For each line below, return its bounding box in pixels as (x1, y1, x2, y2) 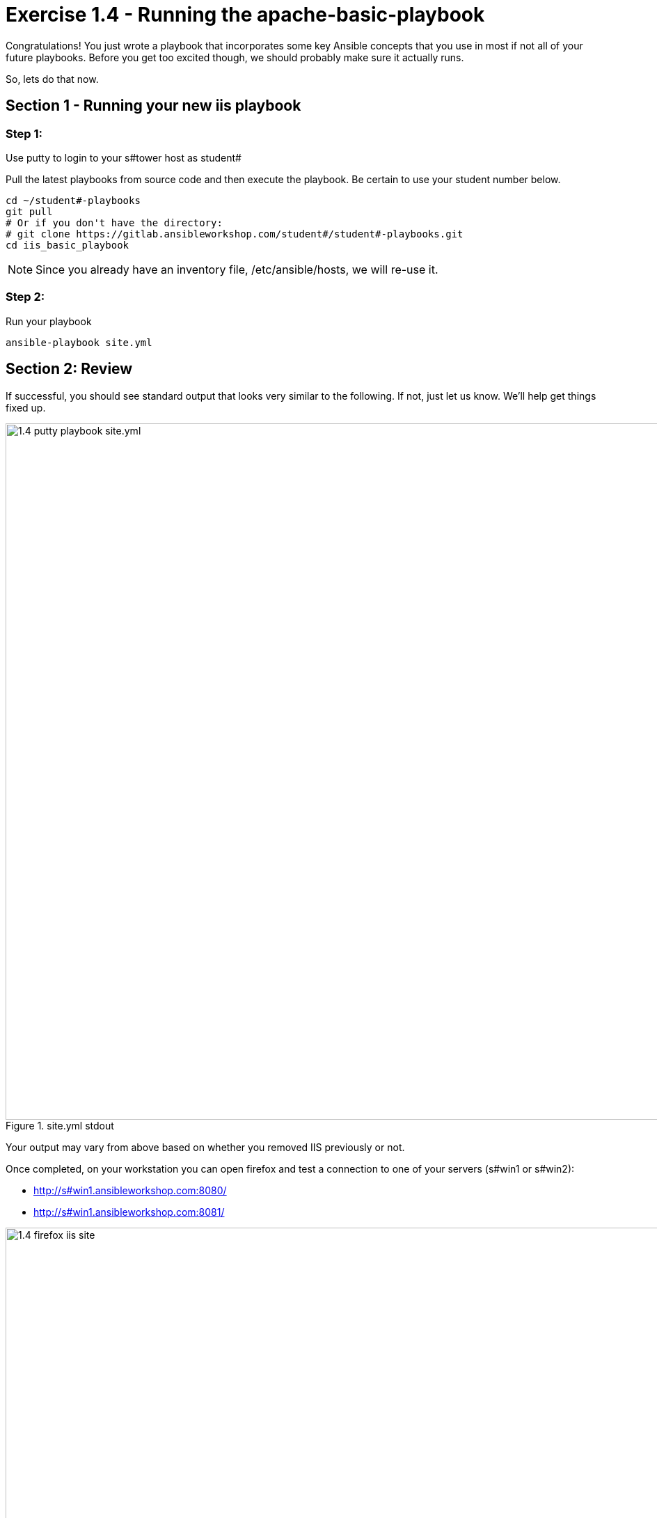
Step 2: (6, 290, 45, 304)
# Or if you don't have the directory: (6, 217, 223, 228)
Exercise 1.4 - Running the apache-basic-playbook (6, 3, 485, 26)
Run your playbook (6, 315, 92, 327)
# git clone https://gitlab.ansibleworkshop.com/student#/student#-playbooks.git (6, 228, 464, 240)
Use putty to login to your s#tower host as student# (6, 151, 242, 164)
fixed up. (6, 401, 46, 414)
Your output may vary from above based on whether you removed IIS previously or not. (6, 1141, 405, 1153)
